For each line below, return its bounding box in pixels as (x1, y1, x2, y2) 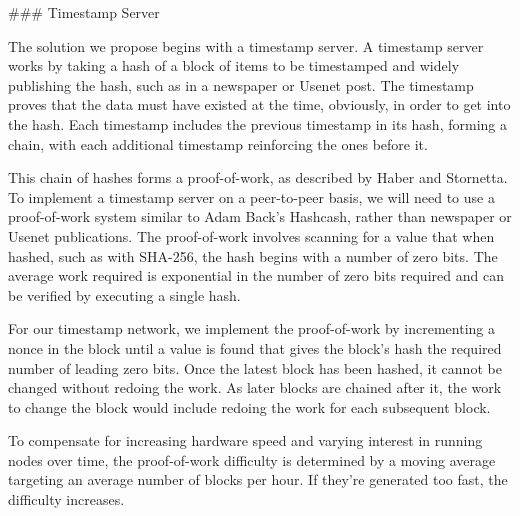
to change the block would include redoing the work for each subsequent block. (8, 396, 491, 417)
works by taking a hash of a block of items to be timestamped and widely (8, 55, 460, 76)
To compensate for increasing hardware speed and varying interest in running (8, 430, 483, 451)
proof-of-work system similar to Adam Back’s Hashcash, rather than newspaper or (8, 206, 512, 227)
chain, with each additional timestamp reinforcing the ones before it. (8, 133, 428, 154)
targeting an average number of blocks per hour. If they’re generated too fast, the (8, 469, 508, 490)
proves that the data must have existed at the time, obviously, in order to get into (8, 94, 511, 115)
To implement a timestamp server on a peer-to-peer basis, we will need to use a (8, 186, 495, 207)
